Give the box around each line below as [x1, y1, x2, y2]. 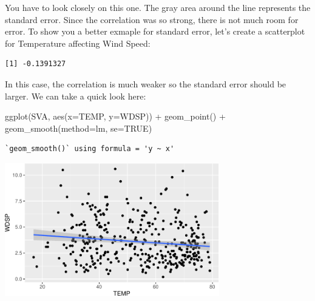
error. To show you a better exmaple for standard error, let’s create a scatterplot [5, 25, 305, 38]
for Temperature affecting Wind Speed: [5, 36, 151, 49]
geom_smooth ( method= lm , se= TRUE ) [5, 121, 152, 134]
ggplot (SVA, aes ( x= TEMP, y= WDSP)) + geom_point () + [5, 110, 226, 123]
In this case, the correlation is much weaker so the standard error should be [5, 77, 286, 90]
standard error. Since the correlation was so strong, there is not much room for [5, 13, 299, 25]
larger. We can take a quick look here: [5, 89, 146, 102]
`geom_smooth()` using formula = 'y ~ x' [5, 144, 175, 154]
